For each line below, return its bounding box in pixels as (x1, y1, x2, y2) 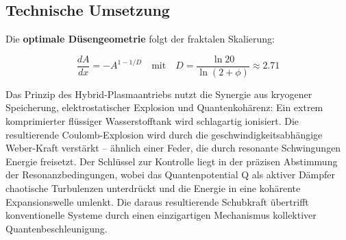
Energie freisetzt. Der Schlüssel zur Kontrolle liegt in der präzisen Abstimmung (5, 154, 338, 168)
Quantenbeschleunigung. (5, 221, 108, 235)
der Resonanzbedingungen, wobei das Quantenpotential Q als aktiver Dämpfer (5, 167, 336, 182)
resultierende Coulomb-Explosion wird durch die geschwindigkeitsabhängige (5, 127, 323, 141)
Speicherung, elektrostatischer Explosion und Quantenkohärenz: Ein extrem (5, 100, 323, 115)
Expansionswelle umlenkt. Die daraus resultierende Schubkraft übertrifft (5, 194, 309, 208)
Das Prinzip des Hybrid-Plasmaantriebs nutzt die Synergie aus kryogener (5, 86, 312, 101)
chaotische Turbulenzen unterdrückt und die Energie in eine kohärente (5, 181, 301, 195)
